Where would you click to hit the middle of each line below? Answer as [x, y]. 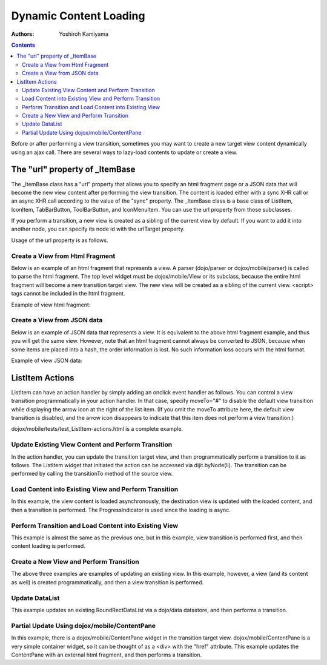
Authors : [23, 34]
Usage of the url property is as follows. [60, 240]
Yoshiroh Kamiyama [84, 34]
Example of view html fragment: [51, 305]
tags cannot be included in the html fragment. [68, 294]
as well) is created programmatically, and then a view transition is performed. [107, 582]
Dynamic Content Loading [78, 16]
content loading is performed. [48, 546]
